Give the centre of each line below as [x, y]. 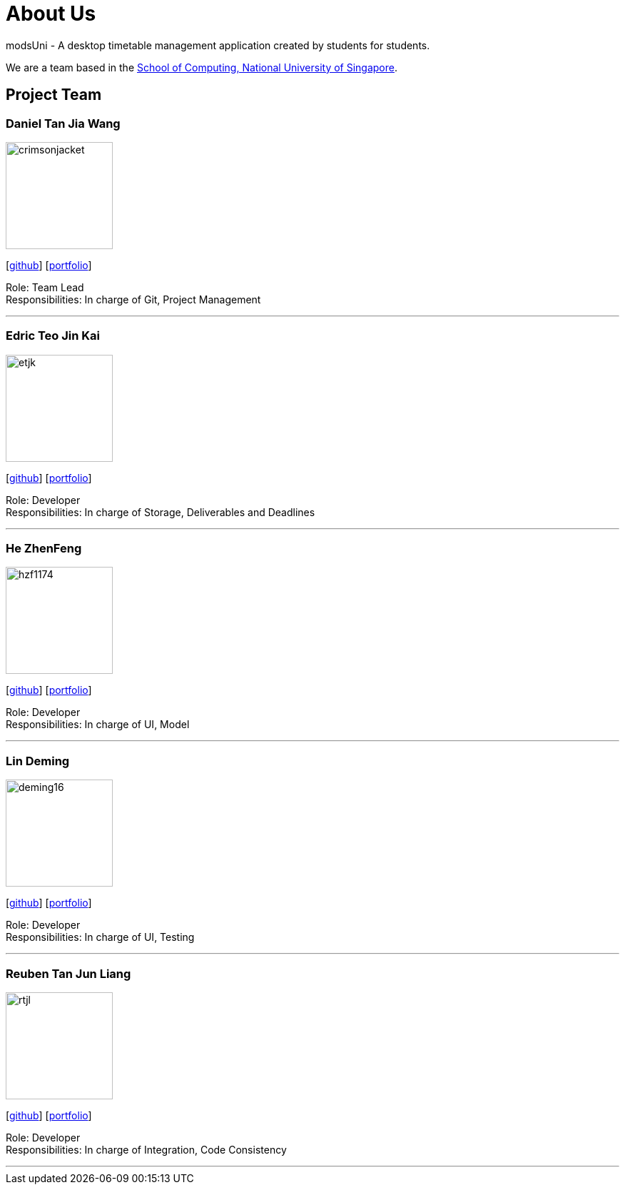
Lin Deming [38, 761]
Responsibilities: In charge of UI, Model [98, 725]
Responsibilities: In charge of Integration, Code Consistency [146, 1149]
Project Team [54, 95]
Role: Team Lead [45, 287]
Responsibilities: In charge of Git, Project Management [133, 299]
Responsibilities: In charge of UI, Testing [100, 937]
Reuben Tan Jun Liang [68, 973]
